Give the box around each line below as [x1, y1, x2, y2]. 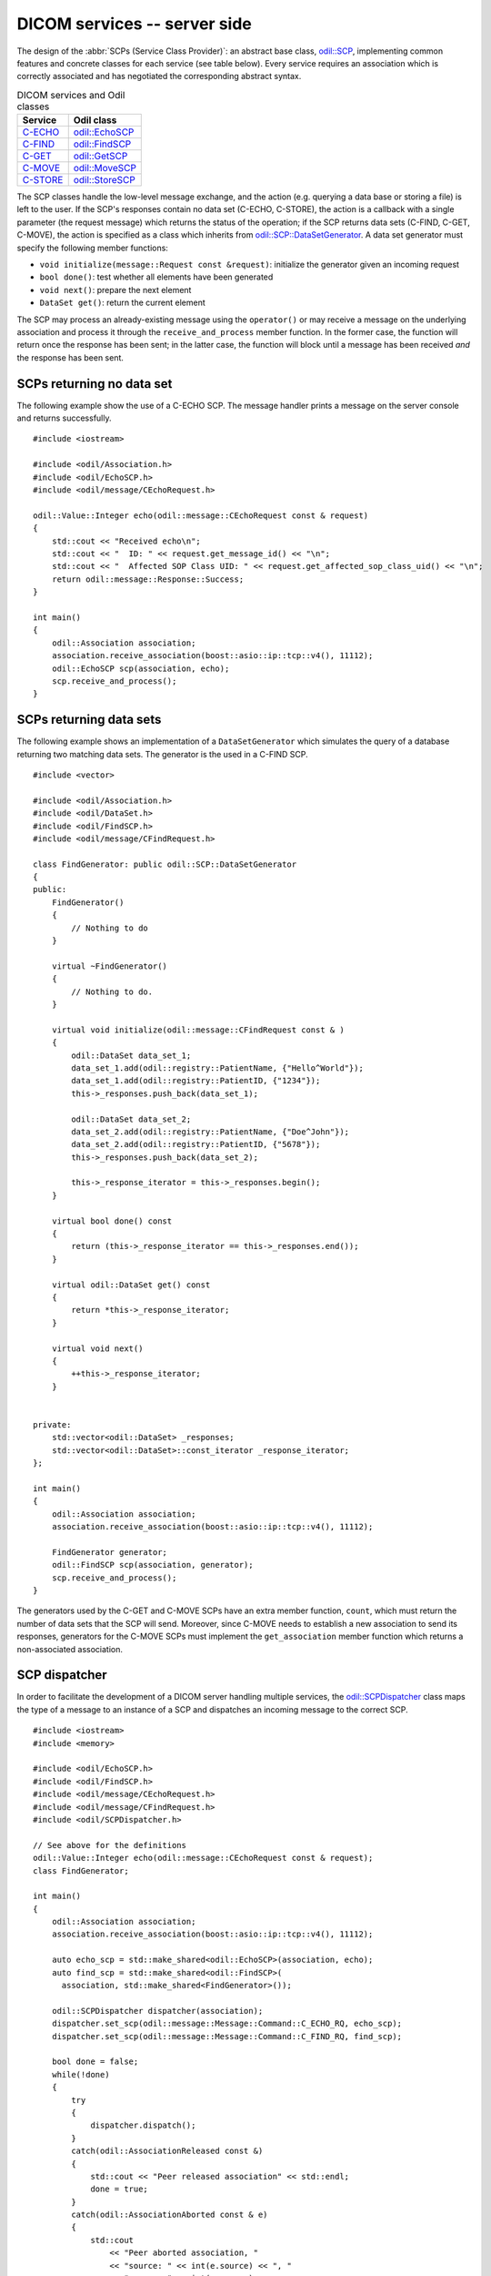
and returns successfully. [16, 412, 112, 423]
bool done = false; [51, 2057, 139, 2067]
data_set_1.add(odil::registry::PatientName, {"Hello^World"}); [71, 1062, 364, 1073]
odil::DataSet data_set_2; [71, 1113, 192, 1124]
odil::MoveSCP [73, 162, 136, 175]
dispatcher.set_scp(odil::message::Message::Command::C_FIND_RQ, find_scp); [51, 2031, 403, 2041]
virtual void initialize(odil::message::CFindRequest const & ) [51, 1024, 345, 1035]
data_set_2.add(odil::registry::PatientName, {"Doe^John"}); [71, 1126, 350, 1137]
